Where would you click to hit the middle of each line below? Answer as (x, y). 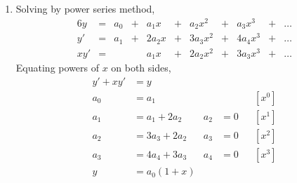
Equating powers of (57, 68)
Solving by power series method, (85, 8)
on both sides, (141, 68)
